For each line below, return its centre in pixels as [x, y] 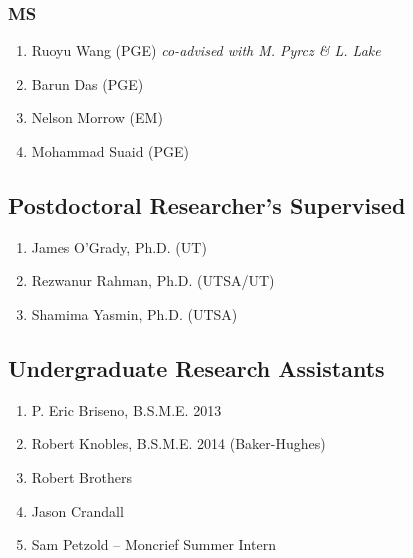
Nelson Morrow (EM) [97, 117]
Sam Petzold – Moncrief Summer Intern [153, 544]
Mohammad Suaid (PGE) [110, 151]
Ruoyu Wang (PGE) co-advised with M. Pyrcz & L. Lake [206, 50]
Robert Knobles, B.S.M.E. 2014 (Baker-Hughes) [178, 443]
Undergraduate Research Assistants [196, 367]
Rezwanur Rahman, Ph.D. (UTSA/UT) [153, 280]
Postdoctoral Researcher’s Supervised [207, 204]
